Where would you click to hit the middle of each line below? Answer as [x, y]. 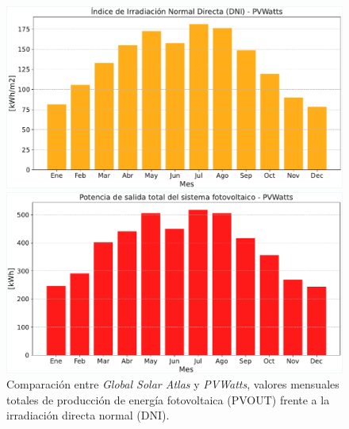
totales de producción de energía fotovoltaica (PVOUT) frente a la [168, 399]
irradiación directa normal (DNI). [88, 415]
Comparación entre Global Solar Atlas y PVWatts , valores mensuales [173, 384]
